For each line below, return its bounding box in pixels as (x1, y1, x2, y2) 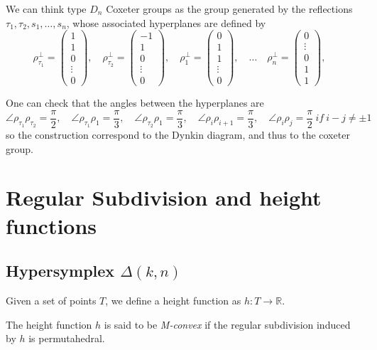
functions (6, 211, 97, 240)
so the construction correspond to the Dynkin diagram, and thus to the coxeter (6, 127, 350, 142)
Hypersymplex (6, 260, 115, 282)
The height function (6, 317, 92, 332)
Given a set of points (6, 293, 97, 308)
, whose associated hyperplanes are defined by (66, 15, 266, 30)
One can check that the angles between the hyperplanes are (6, 95, 264, 110)
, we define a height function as (105, 293, 241, 308)
